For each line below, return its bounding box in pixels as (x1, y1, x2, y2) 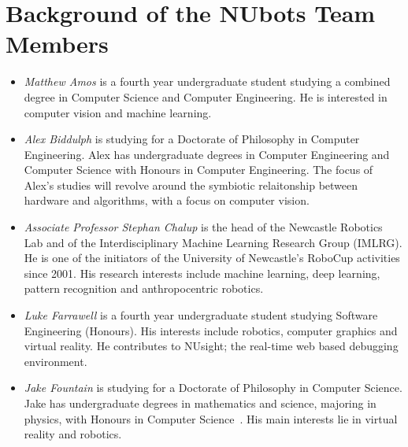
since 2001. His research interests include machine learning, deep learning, (24, 264, 380, 281)
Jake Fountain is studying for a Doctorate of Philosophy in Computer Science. (24, 379, 402, 396)
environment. (24, 353, 87, 369)
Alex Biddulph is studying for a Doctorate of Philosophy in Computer (24, 131, 360, 147)
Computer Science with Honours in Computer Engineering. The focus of (24, 161, 373, 178)
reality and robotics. (24, 426, 122, 442)
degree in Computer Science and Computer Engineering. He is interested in (24, 88, 388, 105)
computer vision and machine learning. (24, 104, 212, 120)
